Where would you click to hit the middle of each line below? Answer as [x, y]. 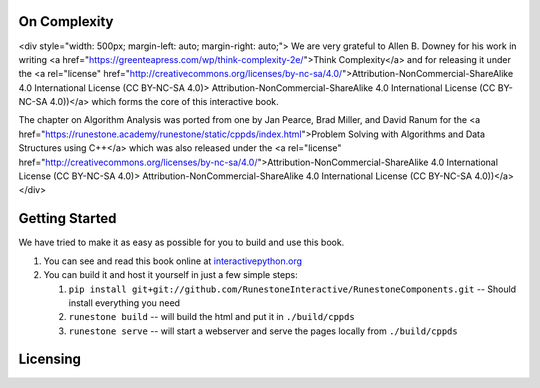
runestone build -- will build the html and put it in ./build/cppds [211, 317]
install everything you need [124, 302]
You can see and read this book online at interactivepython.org [173, 261]
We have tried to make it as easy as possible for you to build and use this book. [181, 242]
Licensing [50, 359]
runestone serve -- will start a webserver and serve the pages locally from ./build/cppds [263, 331]
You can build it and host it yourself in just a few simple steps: [171, 275]
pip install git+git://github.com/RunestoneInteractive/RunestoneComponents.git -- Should [292, 289]
